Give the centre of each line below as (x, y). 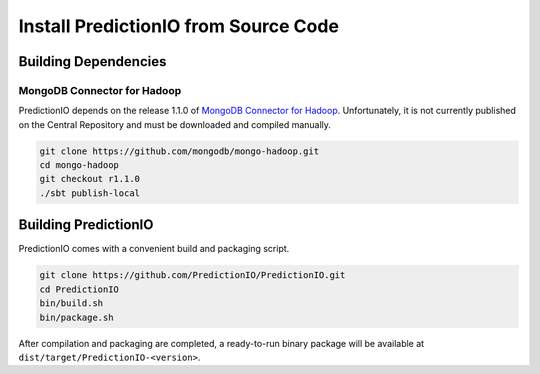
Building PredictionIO (86, 225)
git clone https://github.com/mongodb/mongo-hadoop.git (179, 151)
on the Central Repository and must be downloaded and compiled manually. (175, 124)
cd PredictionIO (79, 289)
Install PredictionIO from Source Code (179, 26)
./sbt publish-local (89, 193)
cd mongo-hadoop (79, 165)
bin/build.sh (71, 303)
